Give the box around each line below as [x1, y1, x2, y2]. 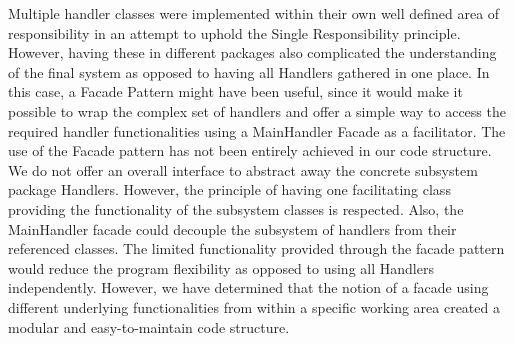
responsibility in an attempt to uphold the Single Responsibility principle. [8, 22, 461, 43]
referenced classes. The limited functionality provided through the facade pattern [8, 238, 505, 259]
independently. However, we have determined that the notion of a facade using [8, 277, 489, 298]
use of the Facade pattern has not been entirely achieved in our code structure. [8, 140, 492, 161]
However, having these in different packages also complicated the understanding [8, 42, 497, 63]
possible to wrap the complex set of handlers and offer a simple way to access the [8, 100, 506, 121]
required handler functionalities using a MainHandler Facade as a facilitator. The [8, 120, 506, 141]
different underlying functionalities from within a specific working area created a [8, 296, 500, 317]
